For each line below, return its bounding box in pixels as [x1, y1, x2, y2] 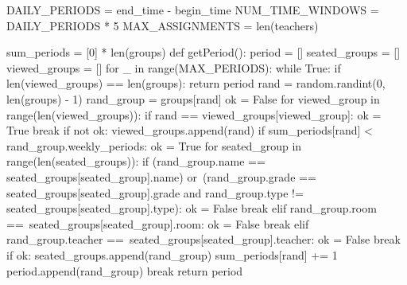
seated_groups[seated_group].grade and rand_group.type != [6, 184, 304, 201]
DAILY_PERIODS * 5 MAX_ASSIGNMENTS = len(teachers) [6, 17, 319, 33]
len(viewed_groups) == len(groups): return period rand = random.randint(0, [6, 75, 386, 92]
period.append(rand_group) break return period [6, 262, 243, 279]
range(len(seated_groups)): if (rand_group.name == [6, 153, 266, 170]
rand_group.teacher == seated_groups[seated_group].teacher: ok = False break [6, 231, 401, 248]
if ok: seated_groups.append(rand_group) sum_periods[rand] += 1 [6, 246, 338, 263]
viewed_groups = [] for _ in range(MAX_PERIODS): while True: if [6, 59, 341, 76]
